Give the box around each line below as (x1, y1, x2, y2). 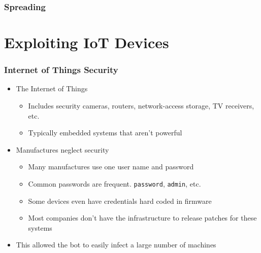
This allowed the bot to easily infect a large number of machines (16, 239, 216, 250)
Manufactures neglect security (16, 144, 109, 155)
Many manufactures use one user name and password (28, 161, 194, 172)
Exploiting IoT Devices (4, 32, 169, 53)
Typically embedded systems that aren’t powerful (28, 127, 182, 138)
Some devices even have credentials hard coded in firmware (28, 195, 212, 206)
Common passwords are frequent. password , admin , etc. (28, 178, 201, 189)
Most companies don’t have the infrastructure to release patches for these (28, 212, 257, 223)
